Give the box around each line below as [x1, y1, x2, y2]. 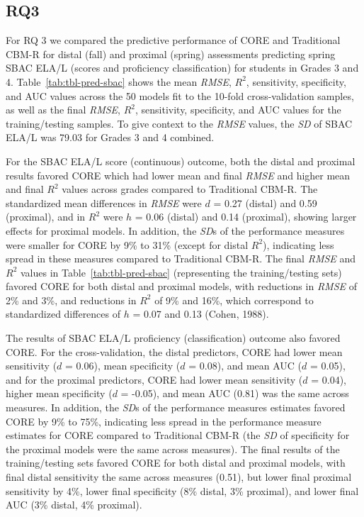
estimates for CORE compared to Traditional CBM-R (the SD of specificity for [6, 428, 350, 443]
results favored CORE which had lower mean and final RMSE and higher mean [6, 167, 351, 182]
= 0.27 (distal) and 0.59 [213, 195, 317, 210]
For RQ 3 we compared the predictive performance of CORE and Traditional [6, 33, 341, 48]
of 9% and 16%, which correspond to [154, 292, 314, 307]
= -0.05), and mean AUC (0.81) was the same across [120, 386, 349, 401]
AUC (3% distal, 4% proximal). [6, 497, 142, 512]
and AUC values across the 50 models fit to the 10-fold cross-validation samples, [6, 88, 354, 103]
